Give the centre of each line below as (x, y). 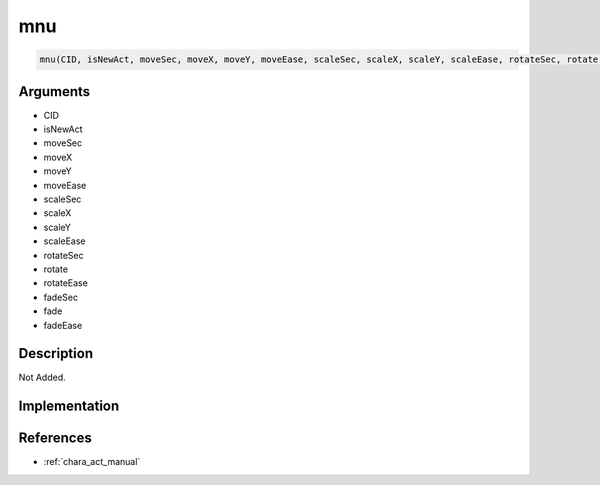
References (55, 438)
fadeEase (63, 325)
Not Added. (42, 377)
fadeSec (61, 297)
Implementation (69, 406)
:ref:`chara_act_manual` (92, 462)
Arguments (54, 91)
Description (56, 353)
